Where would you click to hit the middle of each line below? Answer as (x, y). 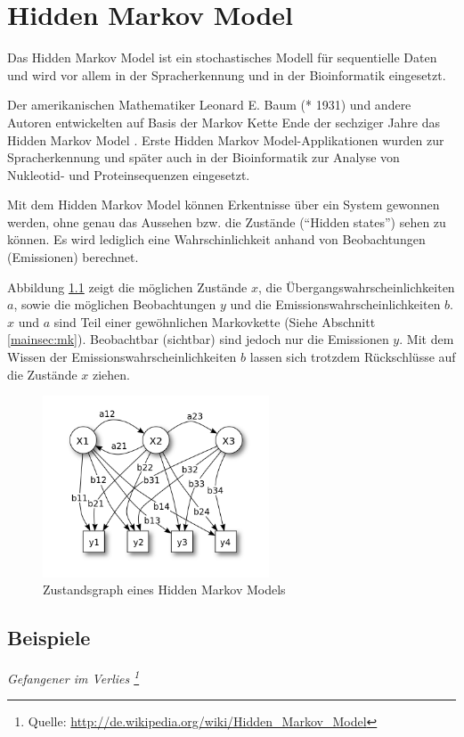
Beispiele (49, 638)
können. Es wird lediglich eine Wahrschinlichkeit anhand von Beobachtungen (216, 239)
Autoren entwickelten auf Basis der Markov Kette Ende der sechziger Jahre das (224, 122)
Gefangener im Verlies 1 (73, 677)
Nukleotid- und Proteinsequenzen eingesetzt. (129, 174)
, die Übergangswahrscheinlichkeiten (356, 287)
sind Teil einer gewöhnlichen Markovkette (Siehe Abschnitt (215, 321)
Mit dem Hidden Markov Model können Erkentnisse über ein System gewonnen (224, 205)
